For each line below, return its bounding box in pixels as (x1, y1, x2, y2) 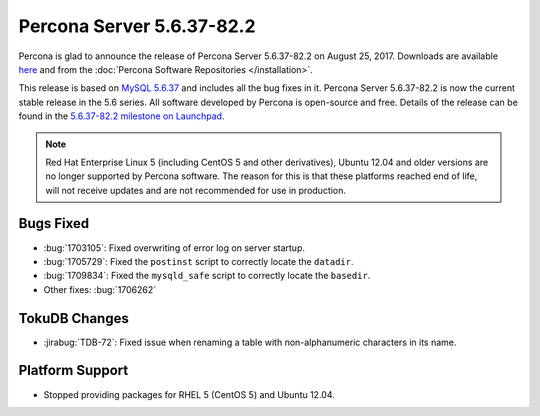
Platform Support (18, 362, 129, 379)
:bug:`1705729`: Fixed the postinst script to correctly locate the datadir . (43, 255, 354, 267)
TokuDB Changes (18, 310, 129, 327)
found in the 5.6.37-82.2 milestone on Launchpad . (18, 110, 225, 122)
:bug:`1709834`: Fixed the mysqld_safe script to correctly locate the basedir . (43, 270, 371, 282)
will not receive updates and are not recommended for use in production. (45, 184, 347, 196)
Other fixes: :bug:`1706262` (43, 283, 157, 295)
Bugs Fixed (18, 215, 90, 232)
